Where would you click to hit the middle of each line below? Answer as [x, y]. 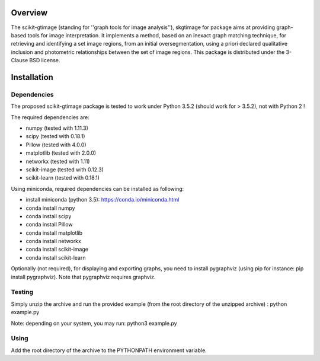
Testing [22, 292]
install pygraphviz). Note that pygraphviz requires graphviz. [83, 277]
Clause [20, 60]
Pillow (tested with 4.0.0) [56, 145]
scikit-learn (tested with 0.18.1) [63, 178]
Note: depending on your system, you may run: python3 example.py [94, 323]
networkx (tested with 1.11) [58, 161]
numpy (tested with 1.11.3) [57, 128]
